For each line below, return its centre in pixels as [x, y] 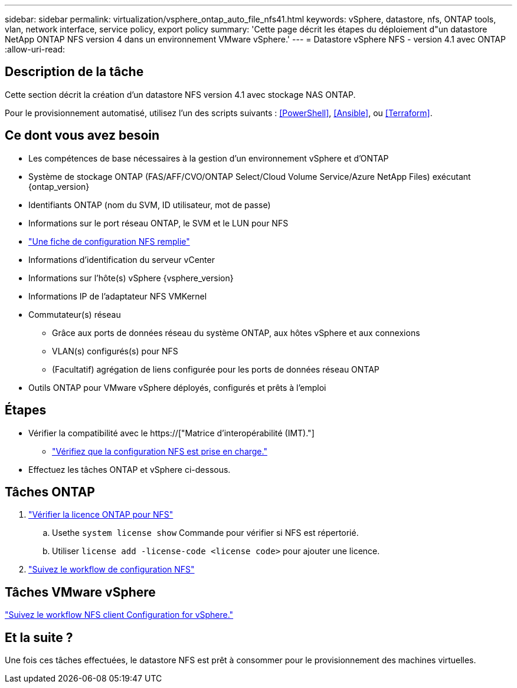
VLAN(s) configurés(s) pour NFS [115, 351]
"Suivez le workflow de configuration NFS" [112, 570]
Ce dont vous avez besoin [82, 136]
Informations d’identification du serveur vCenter [122, 259]
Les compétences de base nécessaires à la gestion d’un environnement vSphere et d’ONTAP [209, 158]
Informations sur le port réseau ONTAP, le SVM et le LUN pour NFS [158, 223]
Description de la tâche [74, 72]
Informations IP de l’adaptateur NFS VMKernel [118, 296]
